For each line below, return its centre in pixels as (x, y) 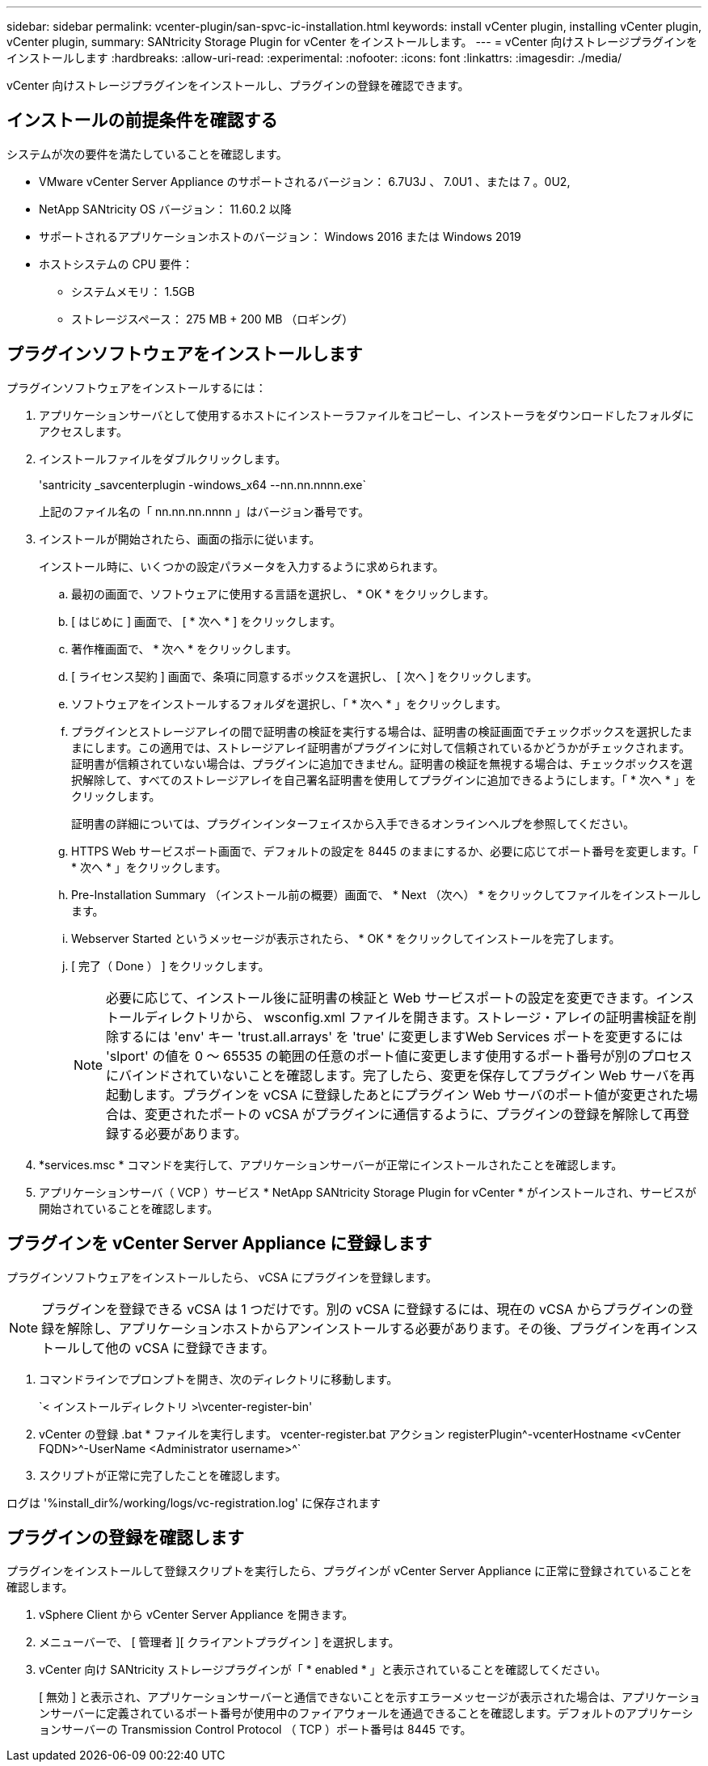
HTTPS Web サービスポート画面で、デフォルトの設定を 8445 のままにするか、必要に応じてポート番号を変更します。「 (385, 851)
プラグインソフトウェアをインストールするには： (137, 387)
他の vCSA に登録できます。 (190, 1348)
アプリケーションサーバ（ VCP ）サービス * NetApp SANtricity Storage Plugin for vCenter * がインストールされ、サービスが (368, 1192)
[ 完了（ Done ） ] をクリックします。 (171, 965)
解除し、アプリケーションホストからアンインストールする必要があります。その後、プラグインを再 (364, 1328)
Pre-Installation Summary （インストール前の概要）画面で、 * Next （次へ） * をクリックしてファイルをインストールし (386, 894)
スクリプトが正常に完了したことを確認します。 (163, 1475)
